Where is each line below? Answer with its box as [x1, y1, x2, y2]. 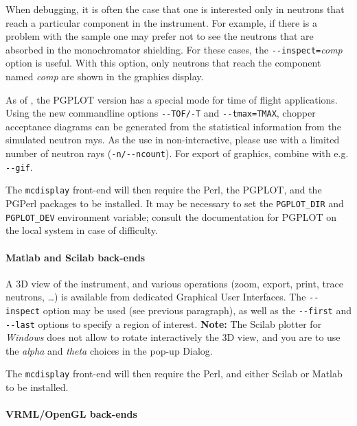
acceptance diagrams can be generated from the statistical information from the [5, 119, 341, 133]
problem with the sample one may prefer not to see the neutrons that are [5, 29, 314, 43]
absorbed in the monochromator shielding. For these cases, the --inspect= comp [5, 42, 343, 56]
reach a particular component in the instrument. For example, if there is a [5, 15, 318, 29]
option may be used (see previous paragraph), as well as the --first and [43, 303, 352, 317]
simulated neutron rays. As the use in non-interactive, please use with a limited [5, 132, 340, 147]
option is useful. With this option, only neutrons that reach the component [5, 56, 321, 70]
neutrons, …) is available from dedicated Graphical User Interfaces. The [5, 289, 306, 304]
